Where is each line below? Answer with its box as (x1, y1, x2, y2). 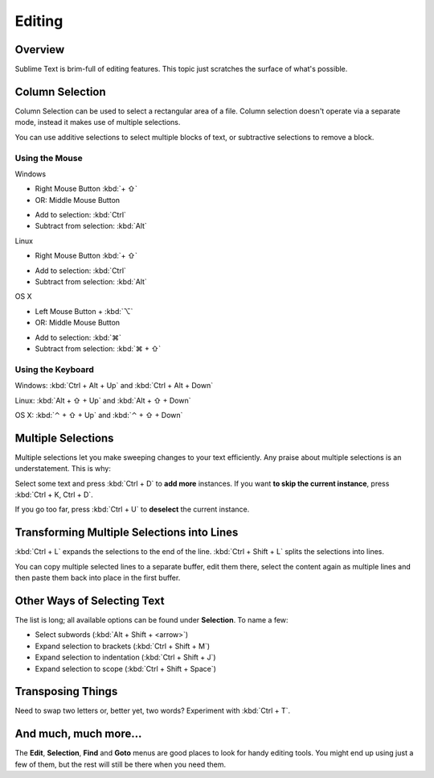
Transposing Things (14, 685, 118, 698)
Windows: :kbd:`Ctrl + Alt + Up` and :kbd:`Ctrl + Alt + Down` (14, 381, 213, 391)
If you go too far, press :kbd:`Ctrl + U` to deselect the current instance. (14, 504, 250, 515)
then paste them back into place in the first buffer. (14, 573, 181, 583)
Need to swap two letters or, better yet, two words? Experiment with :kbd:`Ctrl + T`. (14, 706, 291, 716)
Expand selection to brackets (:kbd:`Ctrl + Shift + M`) (35, 641, 211, 651)
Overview (14, 43, 65, 56)
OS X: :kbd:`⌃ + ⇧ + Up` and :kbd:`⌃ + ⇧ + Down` (14, 410, 183, 420)
